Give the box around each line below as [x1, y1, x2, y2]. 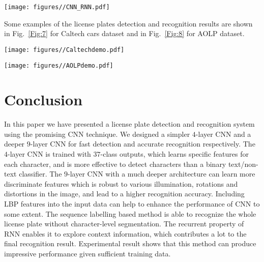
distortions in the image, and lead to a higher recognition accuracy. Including [4, 188, 245, 199]
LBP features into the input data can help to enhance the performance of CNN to [4, 198, 260, 209]
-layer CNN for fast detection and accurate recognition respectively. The [30, 138, 255, 149]
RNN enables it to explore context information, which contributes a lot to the [4, 228, 247, 239]
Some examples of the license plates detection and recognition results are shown [4, 18, 253, 28]
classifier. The [19, 168, 62, 179]
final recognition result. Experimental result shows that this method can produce [4, 238, 256, 249]
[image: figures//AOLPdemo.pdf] [4, 62, 113, 69]
